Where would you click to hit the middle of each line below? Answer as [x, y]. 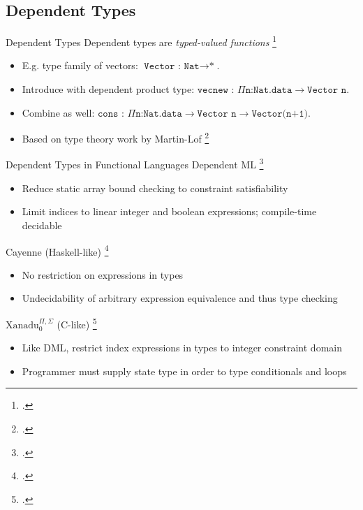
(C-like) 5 [77, 323]
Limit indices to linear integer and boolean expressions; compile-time [169, 211]
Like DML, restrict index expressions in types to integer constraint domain [182, 348]
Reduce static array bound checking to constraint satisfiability [155, 188]
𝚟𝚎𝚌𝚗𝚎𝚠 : [216, 90]
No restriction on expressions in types [103, 274]
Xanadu [22, 325]
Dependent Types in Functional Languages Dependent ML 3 [135, 163]
